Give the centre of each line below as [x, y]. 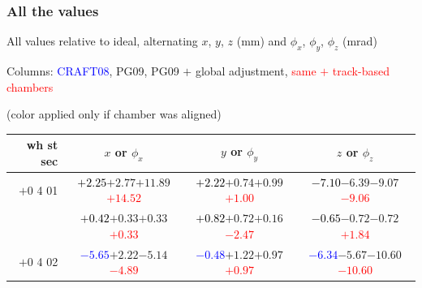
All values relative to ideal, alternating [102, 41]
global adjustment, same [256, 71]
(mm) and [262, 41]
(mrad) [360, 41]
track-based [361, 71]
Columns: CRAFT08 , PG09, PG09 [93, 71]
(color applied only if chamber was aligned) [114, 114]
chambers [30, 86]
